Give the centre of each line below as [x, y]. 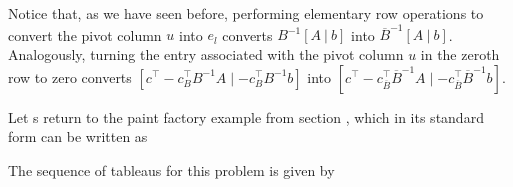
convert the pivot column [85, 34]
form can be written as [78, 136]
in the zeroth [460, 53]
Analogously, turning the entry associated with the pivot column [206, 53]
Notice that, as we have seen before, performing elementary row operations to [246, 13]
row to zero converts [70, 76]
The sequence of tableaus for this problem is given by [171, 169]
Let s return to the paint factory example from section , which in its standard [246, 116]
